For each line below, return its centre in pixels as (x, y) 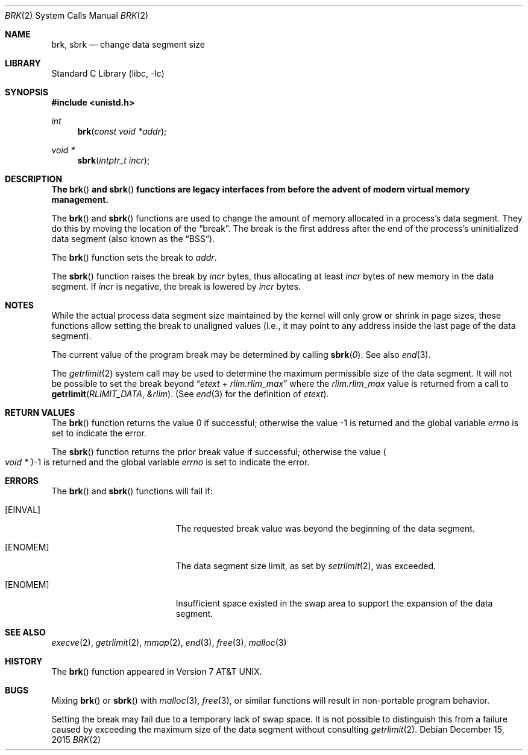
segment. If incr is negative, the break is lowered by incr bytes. (176, 286)
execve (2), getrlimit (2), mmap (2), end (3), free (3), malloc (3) (169, 642)
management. (80, 199)
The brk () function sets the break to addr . (134, 257)
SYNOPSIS (27, 92)
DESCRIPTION (34, 179)
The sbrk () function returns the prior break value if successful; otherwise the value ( (219, 452)
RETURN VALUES (40, 413)
